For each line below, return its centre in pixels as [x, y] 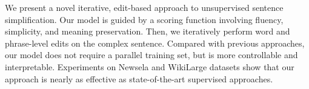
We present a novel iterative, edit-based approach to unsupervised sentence [144, 7]
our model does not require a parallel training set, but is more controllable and [151, 55]
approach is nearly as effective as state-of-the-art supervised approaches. [139, 78]
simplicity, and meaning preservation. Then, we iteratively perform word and [148, 31]
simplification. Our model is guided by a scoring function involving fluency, [144, 19]
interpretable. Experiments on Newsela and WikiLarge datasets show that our [150, 66]
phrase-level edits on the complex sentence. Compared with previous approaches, [155, 43]
